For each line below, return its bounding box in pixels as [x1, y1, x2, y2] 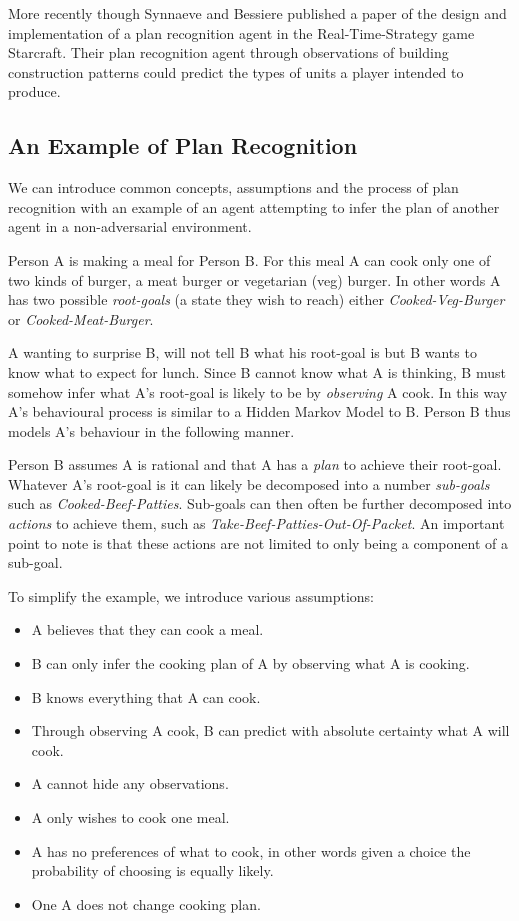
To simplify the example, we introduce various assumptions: [8, 585, 375, 606]
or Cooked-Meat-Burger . [8, 308, 154, 329]
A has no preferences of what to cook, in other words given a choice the [31, 840, 471, 861]
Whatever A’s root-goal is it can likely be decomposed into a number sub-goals [8, 473, 490, 494]
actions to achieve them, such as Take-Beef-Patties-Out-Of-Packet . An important [8, 513, 505, 534]
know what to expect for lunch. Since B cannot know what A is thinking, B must [8, 361, 506, 382]
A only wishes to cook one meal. [31, 807, 230, 828]
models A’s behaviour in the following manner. [8, 420, 295, 441]
